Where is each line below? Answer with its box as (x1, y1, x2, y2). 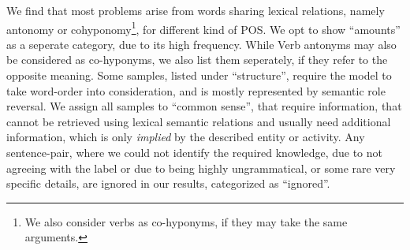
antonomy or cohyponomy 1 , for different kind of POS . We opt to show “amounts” (6, 18, 401, 37)
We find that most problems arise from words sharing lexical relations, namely (6, 2, 385, 18)
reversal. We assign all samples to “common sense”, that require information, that (6, 98, 402, 114)
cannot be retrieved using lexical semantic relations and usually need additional (6, 113, 391, 129)
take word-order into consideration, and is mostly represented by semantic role (6, 82, 386, 99)
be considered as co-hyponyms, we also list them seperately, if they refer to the (6, 51, 388, 68)
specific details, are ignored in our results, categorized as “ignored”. (6, 175, 330, 192)
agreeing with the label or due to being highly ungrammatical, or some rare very (6, 159, 396, 176)
